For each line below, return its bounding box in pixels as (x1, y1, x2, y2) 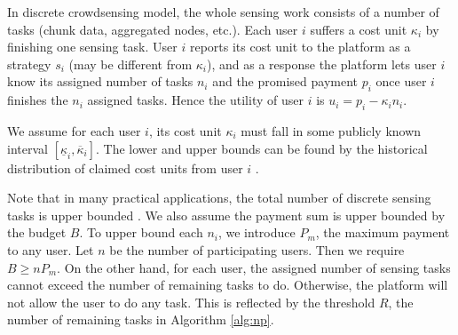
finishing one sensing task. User (7, 37, 178, 56)
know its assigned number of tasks (7, 72, 193, 91)
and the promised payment (212, 72, 358, 91)
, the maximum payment (315, 223, 450, 242)
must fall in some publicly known (241, 121, 422, 140)
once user (375, 72, 427, 91)
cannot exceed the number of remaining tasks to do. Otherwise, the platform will (7, 275, 448, 294)
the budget (7, 223, 67, 242)
